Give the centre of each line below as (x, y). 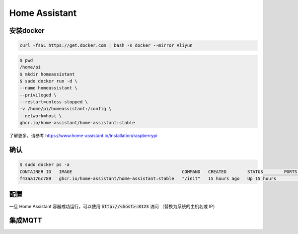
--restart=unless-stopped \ (54, 102)
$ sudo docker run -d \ (49, 81)
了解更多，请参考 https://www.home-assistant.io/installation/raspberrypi (83, 136)
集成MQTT (26, 220)
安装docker (27, 31)
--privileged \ (38, 95)
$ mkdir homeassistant (47, 74)
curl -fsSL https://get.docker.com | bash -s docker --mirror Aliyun (106, 45)
